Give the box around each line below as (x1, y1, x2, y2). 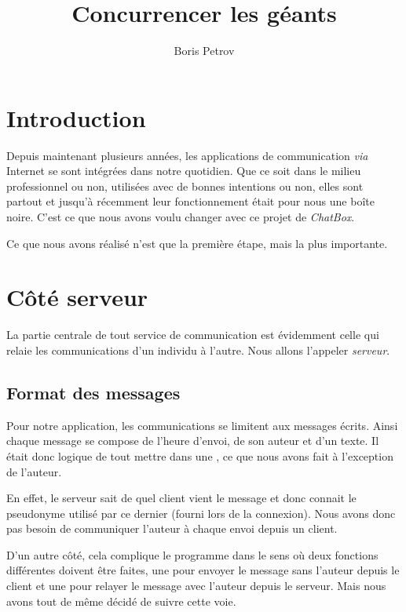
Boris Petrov (174, 42, 235, 59)
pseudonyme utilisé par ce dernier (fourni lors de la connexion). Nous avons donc (6, 505, 396, 521)
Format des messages (6, 380, 181, 404)
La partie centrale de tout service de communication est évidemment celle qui (6, 326, 379, 343)
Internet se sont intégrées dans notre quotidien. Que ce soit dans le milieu (6, 162, 361, 179)
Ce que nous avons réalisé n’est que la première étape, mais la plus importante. (6, 235, 388, 251)
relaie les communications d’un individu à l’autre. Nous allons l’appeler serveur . (6, 341, 390, 358)
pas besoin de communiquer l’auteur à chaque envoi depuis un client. (6, 520, 338, 537)
